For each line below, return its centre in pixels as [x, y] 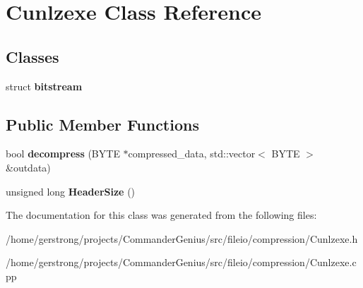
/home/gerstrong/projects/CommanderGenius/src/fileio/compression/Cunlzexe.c [181, 262]
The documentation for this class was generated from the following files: [161, 215]
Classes [32, 56]
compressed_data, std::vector [192, 154]
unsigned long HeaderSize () [71, 191]
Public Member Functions [102, 124]
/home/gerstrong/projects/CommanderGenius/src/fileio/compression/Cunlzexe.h [182, 238]
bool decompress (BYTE [63, 154]
